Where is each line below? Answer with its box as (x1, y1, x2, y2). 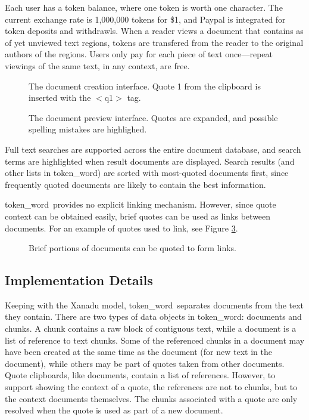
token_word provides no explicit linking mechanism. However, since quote (5, 198, 276, 211)
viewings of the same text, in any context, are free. (5, 59, 190, 72)
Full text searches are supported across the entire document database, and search (5, 143, 301, 155)
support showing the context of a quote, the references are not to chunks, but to (5, 381, 298, 393)
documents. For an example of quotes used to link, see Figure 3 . (5, 221, 238, 234)
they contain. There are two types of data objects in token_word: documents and (5, 310, 302, 323)
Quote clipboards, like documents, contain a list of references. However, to (5, 369, 276, 381)
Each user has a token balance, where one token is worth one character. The (5, 1, 283, 13)
